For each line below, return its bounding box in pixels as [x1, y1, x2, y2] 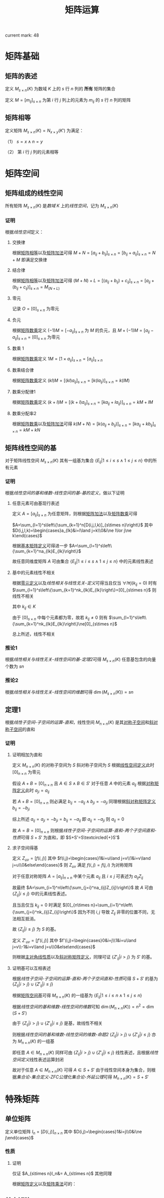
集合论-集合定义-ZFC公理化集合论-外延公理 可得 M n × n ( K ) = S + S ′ [16, 1074, 149, 1081]
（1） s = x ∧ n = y [5, 139, 43, 145]
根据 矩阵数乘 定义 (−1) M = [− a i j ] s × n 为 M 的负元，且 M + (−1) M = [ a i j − [12, 327, 154, 334]
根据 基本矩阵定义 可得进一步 [12, 543, 68, 548]
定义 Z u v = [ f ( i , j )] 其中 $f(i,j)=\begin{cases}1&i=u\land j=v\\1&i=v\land [12, 855, 151, 862]
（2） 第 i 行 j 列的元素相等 [5, 149, 59, 155]
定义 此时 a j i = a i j [16, 787, 50, 794]
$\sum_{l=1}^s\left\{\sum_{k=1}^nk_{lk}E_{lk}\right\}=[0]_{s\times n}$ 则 [12, 587, 157, 593]
